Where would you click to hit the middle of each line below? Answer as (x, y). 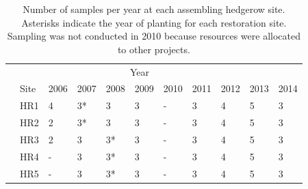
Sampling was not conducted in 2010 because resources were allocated (154, 36)
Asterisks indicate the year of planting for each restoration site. (154, 22)
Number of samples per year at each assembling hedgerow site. (154, 9)
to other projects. (154, 49)
